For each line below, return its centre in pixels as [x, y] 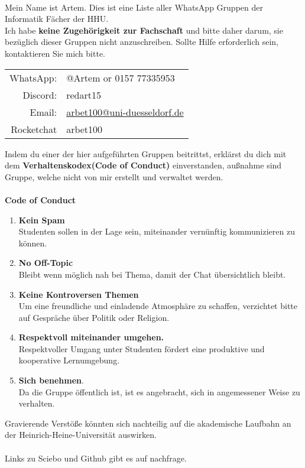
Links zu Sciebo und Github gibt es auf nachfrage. [96, 458]
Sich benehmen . [51, 380]
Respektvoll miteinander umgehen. [91, 337]
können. [33, 243]
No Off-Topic [46, 263]
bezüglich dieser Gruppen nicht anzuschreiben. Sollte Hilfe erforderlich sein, [142, 42]
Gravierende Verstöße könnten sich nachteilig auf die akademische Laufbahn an [148, 423]
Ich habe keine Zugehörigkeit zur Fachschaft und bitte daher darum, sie [144, 30]
